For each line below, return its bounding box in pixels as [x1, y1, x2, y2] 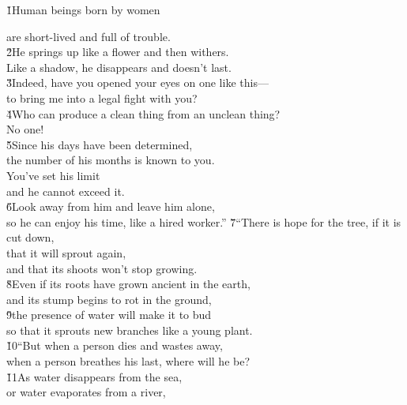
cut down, [6, 229, 55, 246]
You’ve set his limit [6, 167, 100, 183]
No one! [6, 121, 44, 137]
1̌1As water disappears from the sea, [6, 368, 183, 384]
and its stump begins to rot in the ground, [6, 291, 212, 307]
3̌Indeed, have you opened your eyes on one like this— [6, 74, 269, 91]
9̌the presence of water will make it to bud [6, 306, 212, 323]
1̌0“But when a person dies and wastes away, [6, 337, 223, 354]
